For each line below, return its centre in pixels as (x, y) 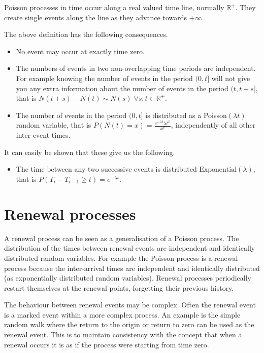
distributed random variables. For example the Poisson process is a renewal (121, 258)
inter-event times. (43, 135)
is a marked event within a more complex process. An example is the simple (122, 314)
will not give (231, 78)
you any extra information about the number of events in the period (122, 88)
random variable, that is (54, 125)
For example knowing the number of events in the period (104, 78)
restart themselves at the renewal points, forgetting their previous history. (119, 287)
